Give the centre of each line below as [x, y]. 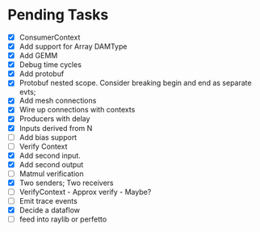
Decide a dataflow [50, 210]
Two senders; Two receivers [66, 183]
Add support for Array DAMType [73, 46]
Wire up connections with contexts [77, 110]
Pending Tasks [58, 15]
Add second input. [50, 155]
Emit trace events [48, 201]
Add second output [51, 164]
